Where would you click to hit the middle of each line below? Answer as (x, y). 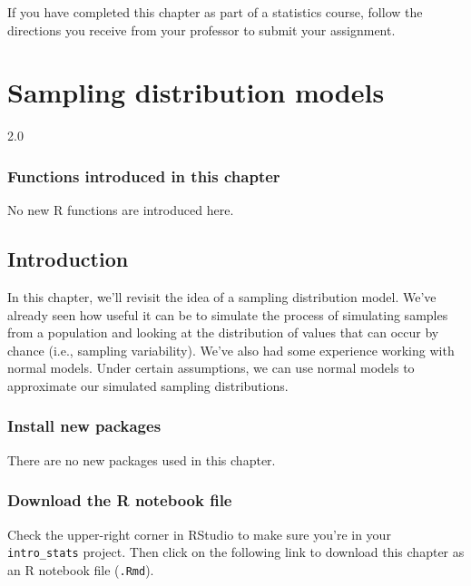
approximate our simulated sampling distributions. (148, 385)
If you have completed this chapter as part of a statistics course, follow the (215, 12)
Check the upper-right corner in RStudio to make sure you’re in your (199, 534)
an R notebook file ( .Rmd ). (81, 569)
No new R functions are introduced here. (121, 210)
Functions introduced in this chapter (144, 176)
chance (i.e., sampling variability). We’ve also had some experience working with (231, 350)
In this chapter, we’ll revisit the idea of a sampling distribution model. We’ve (222, 296)
